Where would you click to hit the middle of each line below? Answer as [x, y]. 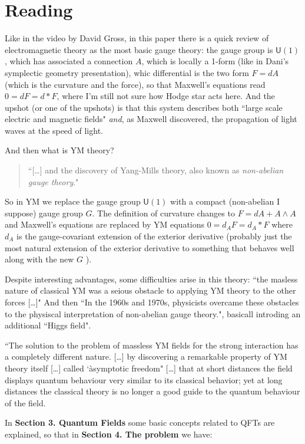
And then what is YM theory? [59, 150]
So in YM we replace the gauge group [73, 201]
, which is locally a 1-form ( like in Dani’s [215, 61]
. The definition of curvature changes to [163, 213]
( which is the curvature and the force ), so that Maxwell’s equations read [135, 84]
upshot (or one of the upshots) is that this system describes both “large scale [144, 107]
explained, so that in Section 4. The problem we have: [109, 434]
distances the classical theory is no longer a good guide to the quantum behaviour [152, 391]
